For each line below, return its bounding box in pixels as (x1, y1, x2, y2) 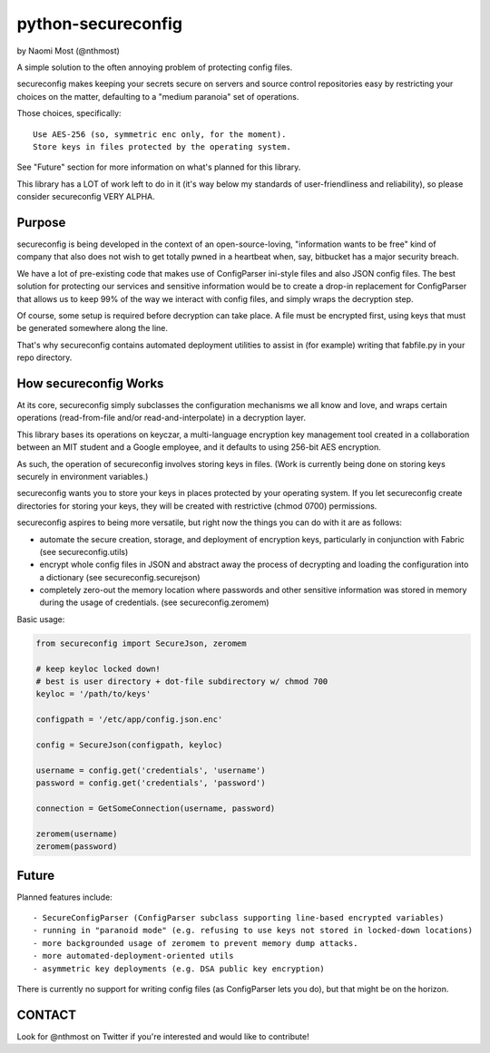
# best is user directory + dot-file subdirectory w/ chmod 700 (35, 677, 328, 687)
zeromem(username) (35, 828, 118, 839)
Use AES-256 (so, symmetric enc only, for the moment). (33, 129, 287, 140)
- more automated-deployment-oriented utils (33, 951, 235, 961)
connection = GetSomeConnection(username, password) (35, 803, 276, 814)
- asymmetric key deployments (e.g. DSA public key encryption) (33, 963, 326, 974)
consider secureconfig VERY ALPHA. (16, 191, 155, 202)
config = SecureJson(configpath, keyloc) (35, 739, 223, 750)
